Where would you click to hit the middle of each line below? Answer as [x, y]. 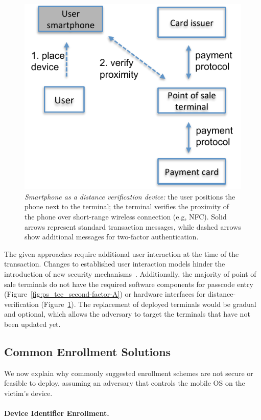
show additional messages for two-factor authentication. [112, 237]
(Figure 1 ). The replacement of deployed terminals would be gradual [149, 304]
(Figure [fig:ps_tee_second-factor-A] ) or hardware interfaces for [105, 294]
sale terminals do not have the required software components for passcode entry [129, 284]
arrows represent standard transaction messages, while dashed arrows [133, 226]
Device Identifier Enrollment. [57, 413]
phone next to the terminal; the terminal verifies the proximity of [127, 206]
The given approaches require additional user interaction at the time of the [122, 253]
